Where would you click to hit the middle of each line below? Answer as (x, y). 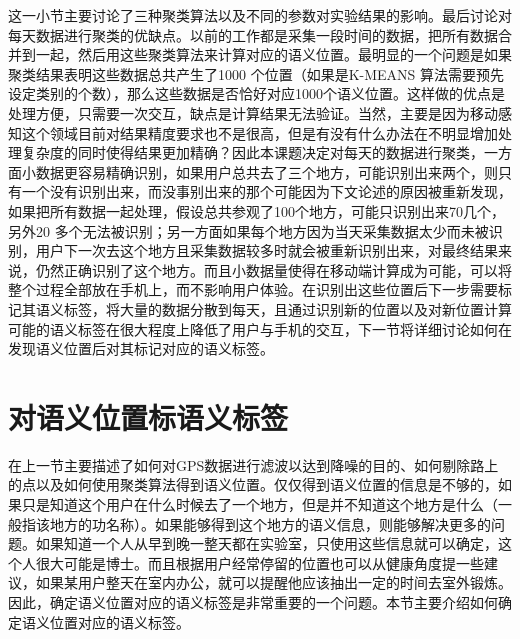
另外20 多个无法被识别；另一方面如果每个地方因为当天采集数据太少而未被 (248, 230)
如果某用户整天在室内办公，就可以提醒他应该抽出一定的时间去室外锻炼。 (273, 582)
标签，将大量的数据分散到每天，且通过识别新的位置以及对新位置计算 (287, 308)
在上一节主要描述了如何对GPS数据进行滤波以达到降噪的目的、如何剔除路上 (253, 464)
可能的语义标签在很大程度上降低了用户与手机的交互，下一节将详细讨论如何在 (260, 328)
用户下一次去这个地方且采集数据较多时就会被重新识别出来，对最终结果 (266, 250)
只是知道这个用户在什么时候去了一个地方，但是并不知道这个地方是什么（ (259, 504)
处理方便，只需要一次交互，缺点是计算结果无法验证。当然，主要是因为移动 (253, 112)
